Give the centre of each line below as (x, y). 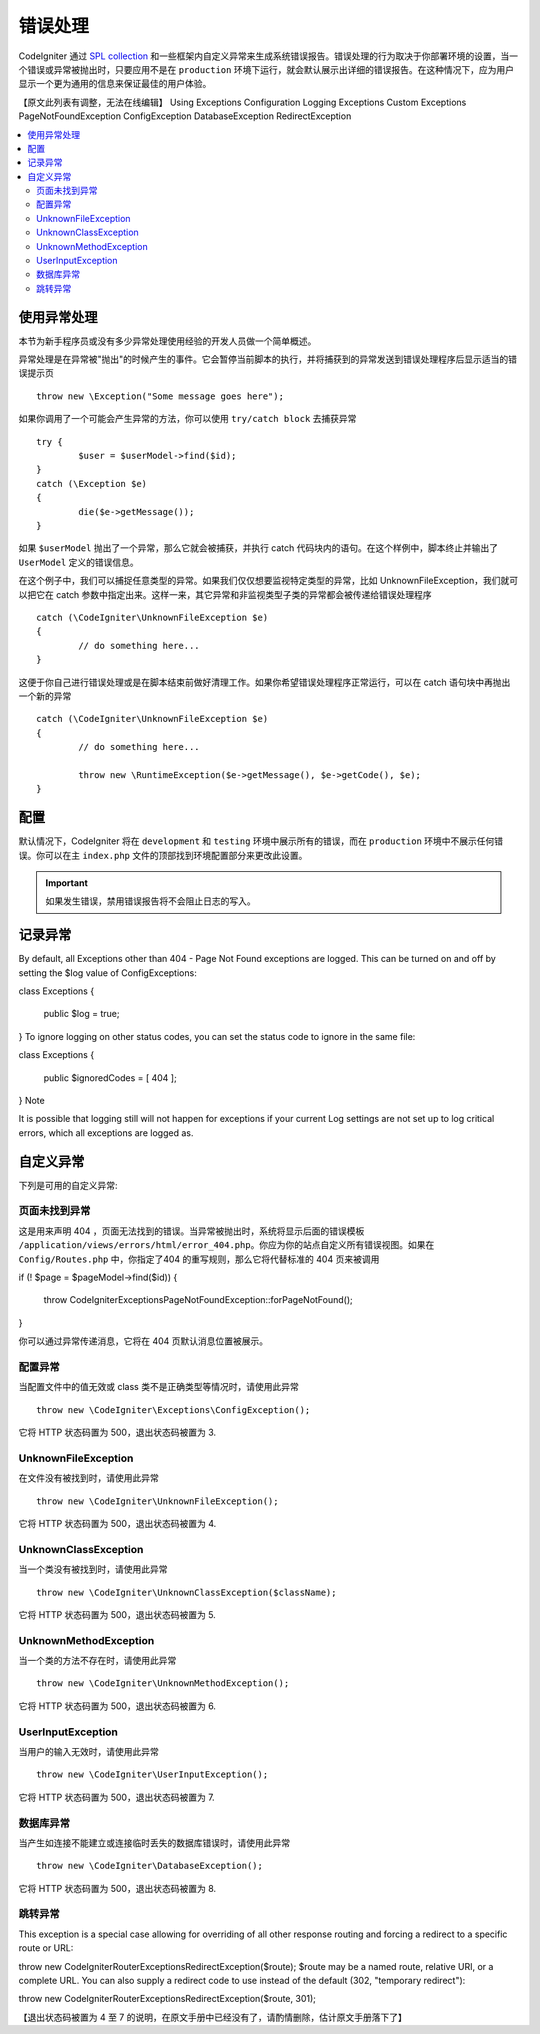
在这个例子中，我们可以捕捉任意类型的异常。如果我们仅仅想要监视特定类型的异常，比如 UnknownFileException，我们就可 (268, 581)
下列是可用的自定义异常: (68, 1185)
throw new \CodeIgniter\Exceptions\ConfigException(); (173, 1409)
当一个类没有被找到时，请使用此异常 (93, 1569)
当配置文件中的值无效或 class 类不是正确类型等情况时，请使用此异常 (158, 1387)
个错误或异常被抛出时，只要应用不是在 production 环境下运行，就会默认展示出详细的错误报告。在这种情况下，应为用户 (266, 69)
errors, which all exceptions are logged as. (106, 1132)
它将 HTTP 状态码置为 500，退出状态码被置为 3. (117, 1432)
